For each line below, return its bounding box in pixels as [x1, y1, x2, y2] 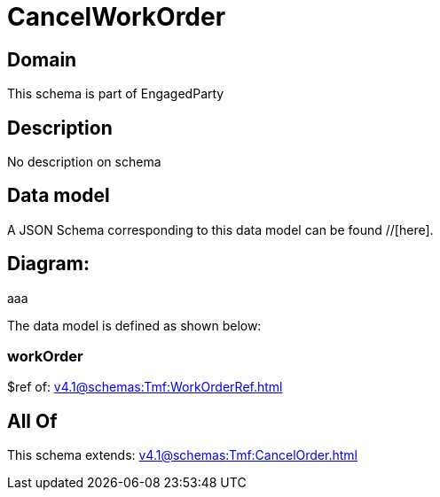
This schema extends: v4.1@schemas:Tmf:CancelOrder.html [7, 447, 357, 463]
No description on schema [7, 154, 161, 170]
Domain [7, 48, 77, 71]
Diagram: [7, 252, 90, 276]
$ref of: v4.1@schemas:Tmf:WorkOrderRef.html [7, 379, 283, 395]
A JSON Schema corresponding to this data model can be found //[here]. [7, 221, 434, 237]
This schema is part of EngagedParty [7, 86, 224, 102]
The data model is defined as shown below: [7, 317, 262, 333]
